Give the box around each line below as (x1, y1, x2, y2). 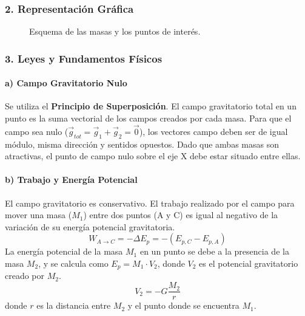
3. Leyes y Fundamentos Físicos (5, 50, 163, 66)
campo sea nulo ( (5, 125, 69, 137)
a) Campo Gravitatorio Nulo (5, 77, 127, 89)
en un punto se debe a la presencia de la (139, 245, 289, 258)
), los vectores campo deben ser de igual (139, 125, 288, 137)
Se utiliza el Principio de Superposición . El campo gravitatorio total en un (5, 100, 297, 112)
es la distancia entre (36, 299, 111, 312)
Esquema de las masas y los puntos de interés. (29, 25, 201, 38)
